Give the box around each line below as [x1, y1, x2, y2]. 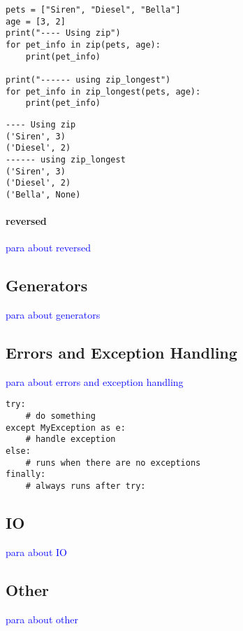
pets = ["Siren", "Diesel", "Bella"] [6, 5, 181, 15]
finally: [6, 469, 46, 480]
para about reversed [6, 240, 91, 255]
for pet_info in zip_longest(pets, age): [6, 86, 201, 97]
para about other [6, 611, 78, 626]
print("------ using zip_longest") [6, 74, 171, 85]
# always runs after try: [25, 481, 146, 492]
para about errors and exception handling [6, 374, 184, 389]
